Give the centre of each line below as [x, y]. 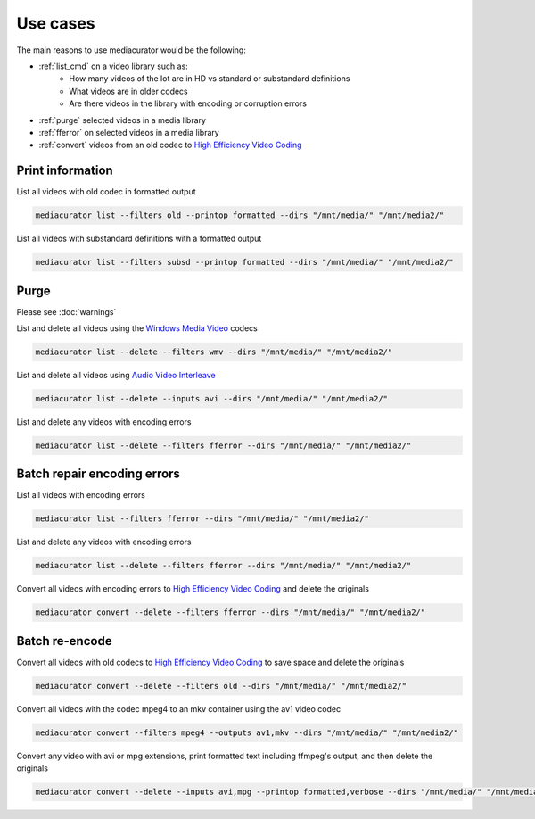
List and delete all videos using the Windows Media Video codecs [137, 328]
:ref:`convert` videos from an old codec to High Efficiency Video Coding [170, 145]
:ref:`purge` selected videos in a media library [123, 120]
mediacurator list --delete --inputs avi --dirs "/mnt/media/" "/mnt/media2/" [211, 398]
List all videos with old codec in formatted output [106, 192]
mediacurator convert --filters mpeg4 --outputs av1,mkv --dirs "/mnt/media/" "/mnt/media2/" [247, 732]
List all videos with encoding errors [81, 495]
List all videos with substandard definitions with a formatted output [139, 239]
